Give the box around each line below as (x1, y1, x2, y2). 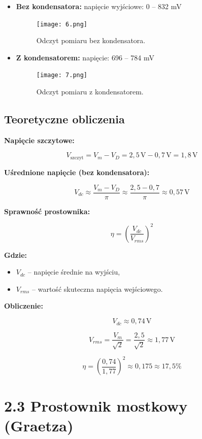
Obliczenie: (4, 300, 43, 311)
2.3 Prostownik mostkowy (4, 395, 188, 416)
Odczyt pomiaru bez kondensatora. (36, 35, 146, 46)
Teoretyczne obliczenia (4, 111, 125, 127)
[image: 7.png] (36, 72, 88, 79)
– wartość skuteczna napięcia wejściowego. (32, 283, 163, 294)
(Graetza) (4, 415, 74, 435)
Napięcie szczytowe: (4, 134, 75, 145)
